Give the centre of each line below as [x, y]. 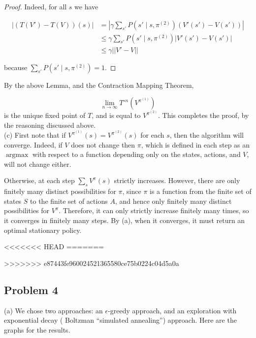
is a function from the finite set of [201, 191]
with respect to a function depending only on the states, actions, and [136, 154]
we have [86, 6]
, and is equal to [116, 115]
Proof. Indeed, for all [35, 6]
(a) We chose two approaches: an [53, 310]
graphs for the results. [37, 329]
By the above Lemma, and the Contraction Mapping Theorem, [99, 85]
